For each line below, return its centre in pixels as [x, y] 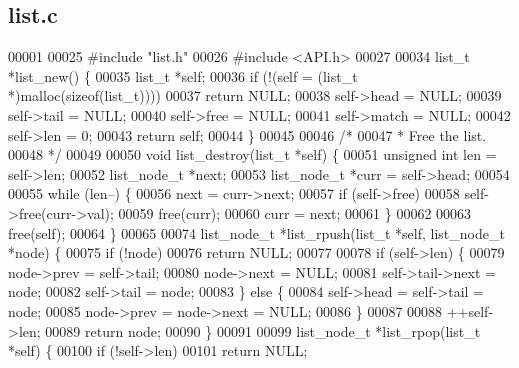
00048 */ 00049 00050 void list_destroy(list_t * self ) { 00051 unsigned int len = [252, 154]
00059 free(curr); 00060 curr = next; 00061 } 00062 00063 [295, 212]
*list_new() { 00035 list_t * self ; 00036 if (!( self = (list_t [183, 75]
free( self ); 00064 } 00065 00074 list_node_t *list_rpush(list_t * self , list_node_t [256, 232]
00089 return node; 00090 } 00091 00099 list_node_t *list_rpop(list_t [263, 330]
